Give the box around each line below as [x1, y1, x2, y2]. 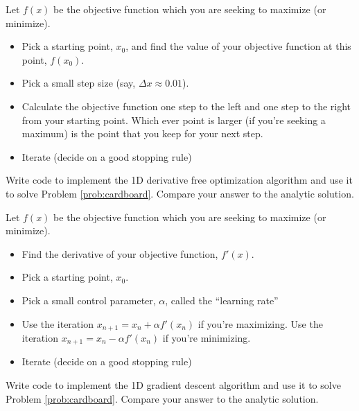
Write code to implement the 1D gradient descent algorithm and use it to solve [6, 378, 341, 392]
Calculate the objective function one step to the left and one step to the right [21, 98, 351, 113]
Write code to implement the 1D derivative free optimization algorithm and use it [6, 173, 353, 187]
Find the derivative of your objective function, [21, 246, 218, 261]
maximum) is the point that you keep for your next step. [21, 126, 263, 141]
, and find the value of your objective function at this [125, 39, 351, 53]
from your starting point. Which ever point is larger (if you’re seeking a [21, 112, 326, 127]
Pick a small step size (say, [21, 76, 136, 90]
